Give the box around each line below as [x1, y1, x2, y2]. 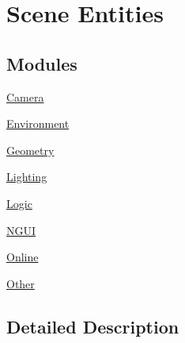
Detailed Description [6, 314, 179, 338]
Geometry [6, 141, 55, 158]
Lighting [6, 168, 47, 185]
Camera [6, 88, 44, 105]
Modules [6, 51, 77, 75]
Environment [6, 115, 70, 132]
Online [6, 249, 39, 265]
